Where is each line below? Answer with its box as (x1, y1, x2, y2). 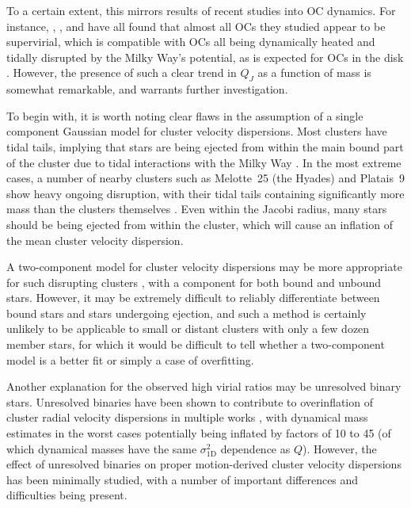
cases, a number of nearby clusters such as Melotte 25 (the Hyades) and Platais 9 (6, 170, 405, 186)
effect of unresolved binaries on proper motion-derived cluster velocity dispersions (6, 456, 401, 472)
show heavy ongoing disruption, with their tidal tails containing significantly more (6, 185, 405, 201)
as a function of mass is (257, 64, 371, 81)
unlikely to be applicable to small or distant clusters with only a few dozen (6, 320, 370, 337)
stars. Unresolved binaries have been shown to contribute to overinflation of (6, 393, 373, 410)
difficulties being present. (6, 487, 127, 503)
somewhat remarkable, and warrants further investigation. (6, 81, 288, 97)
